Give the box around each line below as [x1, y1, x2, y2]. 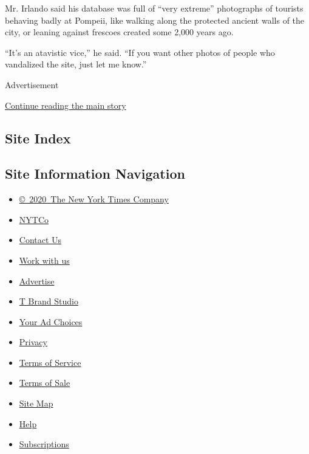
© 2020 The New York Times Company [19, 193, 169, 205]
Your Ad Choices [19, 315, 83, 328]
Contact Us [19, 233, 62, 246]
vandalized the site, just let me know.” [5, 58, 147, 71]
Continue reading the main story [5, 98, 126, 111]
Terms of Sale [19, 376, 70, 389]
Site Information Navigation [5, 164, 185, 183]
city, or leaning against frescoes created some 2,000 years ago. [5, 26, 234, 38]
